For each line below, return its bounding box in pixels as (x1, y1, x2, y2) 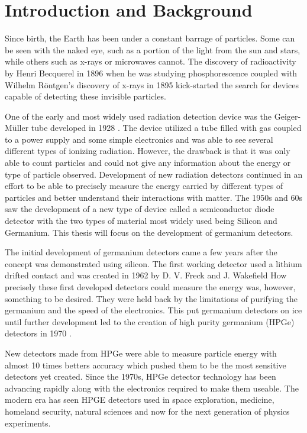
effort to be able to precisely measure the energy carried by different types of (5, 179, 283, 192)
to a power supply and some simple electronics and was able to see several (5, 133, 273, 145)
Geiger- (274, 110, 301, 122)
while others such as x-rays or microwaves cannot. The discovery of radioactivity (5, 55, 296, 68)
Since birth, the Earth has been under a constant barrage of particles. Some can (5, 32, 295, 44)
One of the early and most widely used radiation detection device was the (5, 110, 272, 122)
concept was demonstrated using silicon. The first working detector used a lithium (5, 257, 302, 270)
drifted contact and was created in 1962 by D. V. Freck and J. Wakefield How (5, 269, 287, 281)
